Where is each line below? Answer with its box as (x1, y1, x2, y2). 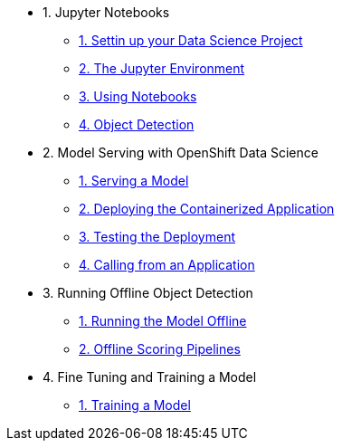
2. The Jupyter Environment (79, 61, 245, 76)
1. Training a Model (79, 397, 191, 413)
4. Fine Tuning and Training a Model (43, 369, 257, 385)
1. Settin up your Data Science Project (79, 33, 303, 48)
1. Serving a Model (79, 173, 189, 188)
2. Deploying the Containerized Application (79, 201, 335, 216)
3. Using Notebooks (79, 89, 197, 104)
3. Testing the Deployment (79, 229, 236, 244)
